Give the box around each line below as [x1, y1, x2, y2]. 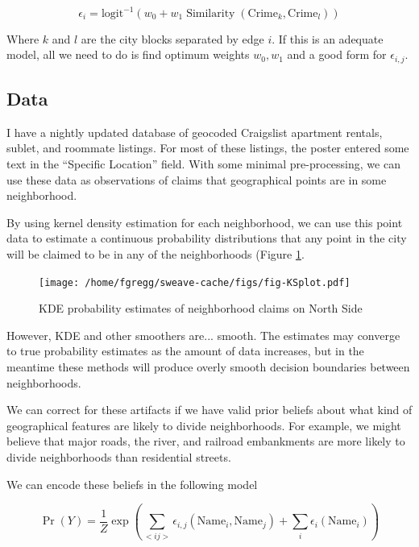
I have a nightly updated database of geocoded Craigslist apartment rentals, [6, 123, 383, 140]
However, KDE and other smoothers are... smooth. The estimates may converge [6, 326, 400, 343]
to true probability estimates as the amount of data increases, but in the [6, 342, 364, 359]
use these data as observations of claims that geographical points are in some [6, 171, 387, 188]
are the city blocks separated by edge [81, 30, 264, 47]
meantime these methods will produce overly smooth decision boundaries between [6, 358, 410, 375]
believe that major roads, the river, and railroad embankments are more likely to [6, 433, 405, 450]
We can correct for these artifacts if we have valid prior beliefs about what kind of [6, 401, 413, 418]
